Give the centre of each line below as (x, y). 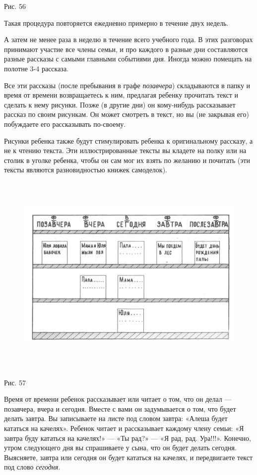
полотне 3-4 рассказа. (36, 68)
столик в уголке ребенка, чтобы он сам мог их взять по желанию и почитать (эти (127, 160)
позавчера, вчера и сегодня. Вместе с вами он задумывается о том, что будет (120, 408)
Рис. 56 (15, 6)
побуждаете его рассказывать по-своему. (65, 124)
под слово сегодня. (32, 467)
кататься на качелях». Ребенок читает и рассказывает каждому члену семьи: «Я (124, 428)
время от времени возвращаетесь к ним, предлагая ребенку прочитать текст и (121, 95)
